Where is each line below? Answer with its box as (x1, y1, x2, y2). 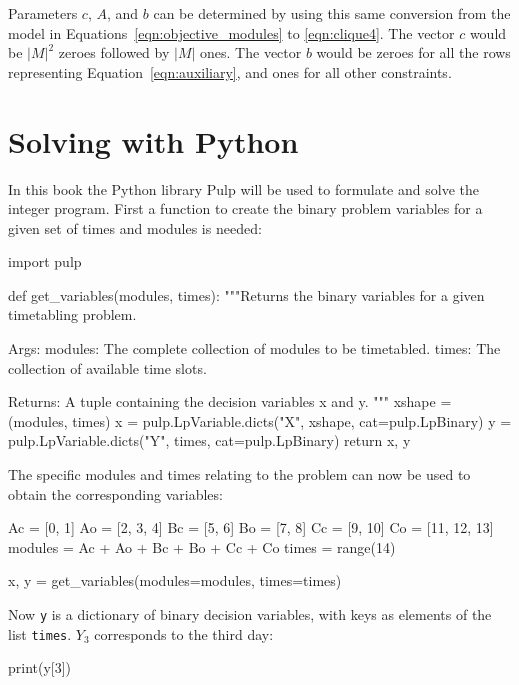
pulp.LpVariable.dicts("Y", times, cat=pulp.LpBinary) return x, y (8, 430, 411, 451)
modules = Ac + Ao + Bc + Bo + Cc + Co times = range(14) (8, 536, 396, 557)
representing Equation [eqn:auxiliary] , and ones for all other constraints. (8, 61, 452, 82)
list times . (8, 623, 72, 644)
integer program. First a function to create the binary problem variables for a (8, 198, 483, 219)
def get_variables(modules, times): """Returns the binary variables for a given (8, 284, 485, 305)
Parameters (8, 3, 78, 23)
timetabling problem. (8, 304, 137, 325)
